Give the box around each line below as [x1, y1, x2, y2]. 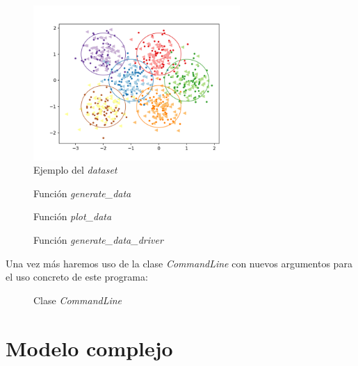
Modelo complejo [6, 333, 173, 362]
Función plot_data [33, 209, 112, 224]
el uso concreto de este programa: [6, 269, 148, 284]
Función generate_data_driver [33, 232, 163, 247]
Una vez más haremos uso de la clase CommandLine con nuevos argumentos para [6, 256, 352, 270]
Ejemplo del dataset [33, 163, 117, 177]
